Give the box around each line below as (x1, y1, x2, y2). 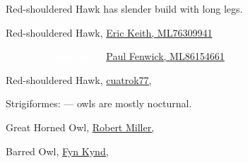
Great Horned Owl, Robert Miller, (6, 119, 155, 134)
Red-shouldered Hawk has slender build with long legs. (6, 1, 243, 16)
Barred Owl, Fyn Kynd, (6, 143, 109, 158)
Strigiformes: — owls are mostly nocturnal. (6, 96, 192, 111)
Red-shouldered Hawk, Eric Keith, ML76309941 (6, 25, 213, 40)
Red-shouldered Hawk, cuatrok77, (6, 72, 152, 87)
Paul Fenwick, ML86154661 (106, 49, 225, 64)
